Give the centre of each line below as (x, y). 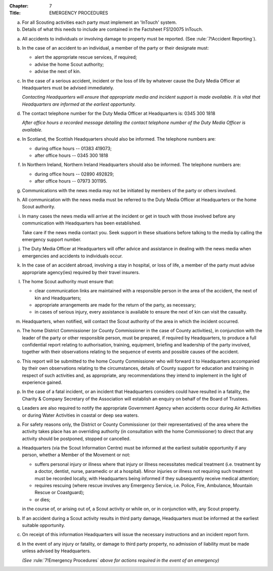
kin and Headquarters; (58, 298)
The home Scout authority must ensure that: (68, 281)
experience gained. (42, 382)
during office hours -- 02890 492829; (74, 174)
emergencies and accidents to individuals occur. (73, 256)
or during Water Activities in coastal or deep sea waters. (80, 415)
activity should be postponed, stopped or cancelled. (76, 438)
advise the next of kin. (58, 71)
